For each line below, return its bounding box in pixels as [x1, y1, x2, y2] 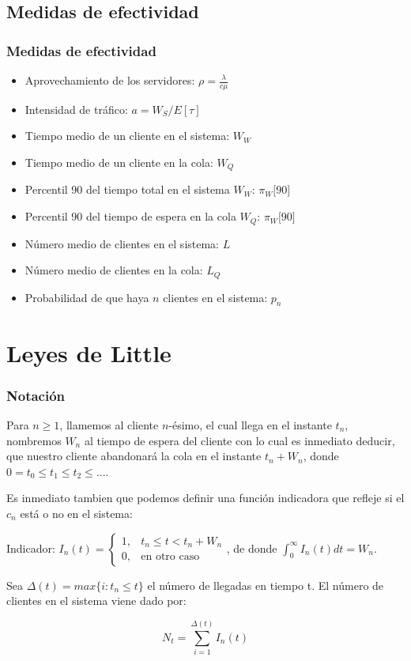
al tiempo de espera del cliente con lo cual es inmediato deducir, [84, 432, 395, 448]
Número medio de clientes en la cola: [25, 262, 203, 278]
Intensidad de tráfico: [25, 100, 128, 117]
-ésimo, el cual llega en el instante [168, 416, 332, 432]
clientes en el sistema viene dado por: [6, 592, 187, 609]
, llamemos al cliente [59, 416, 159, 432]
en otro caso [141, 551, 200, 563]
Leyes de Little [6, 336, 172, 368]
